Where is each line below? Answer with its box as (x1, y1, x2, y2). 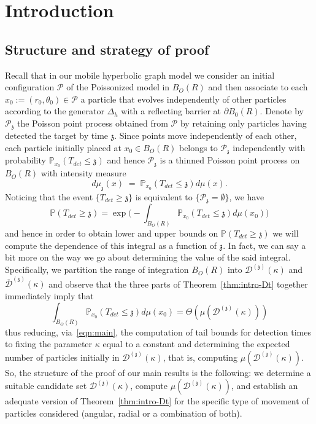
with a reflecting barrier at (121, 104, 222, 117)
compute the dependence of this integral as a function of (5, 238, 217, 251)
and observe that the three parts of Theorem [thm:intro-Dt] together (48, 277, 308, 290)
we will (272, 227, 299, 240)
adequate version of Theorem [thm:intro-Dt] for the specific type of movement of (5, 395, 309, 407)
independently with (233, 141, 306, 154)
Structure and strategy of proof (5, 39, 209, 58)
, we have (229, 190, 264, 203)
